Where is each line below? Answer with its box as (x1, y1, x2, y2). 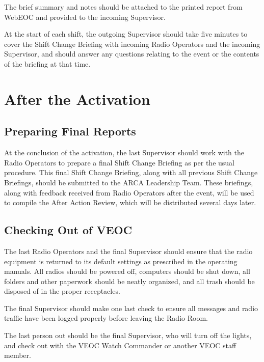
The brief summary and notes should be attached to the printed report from (4, 2, 243, 12)
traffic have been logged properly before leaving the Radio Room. (4, 313, 208, 323)
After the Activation (4, 88, 150, 109)
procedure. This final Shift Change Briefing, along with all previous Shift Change (4, 167, 258, 178)
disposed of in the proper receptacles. (4, 286, 120, 296)
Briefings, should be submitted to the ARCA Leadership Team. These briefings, (4, 177, 253, 187)
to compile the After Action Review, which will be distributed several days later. (4, 197, 256, 208)
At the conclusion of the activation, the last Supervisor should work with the (4, 147, 245, 158)
